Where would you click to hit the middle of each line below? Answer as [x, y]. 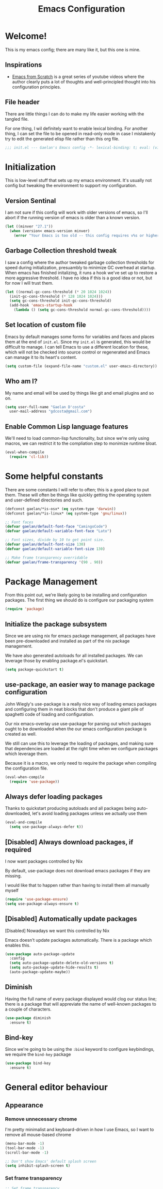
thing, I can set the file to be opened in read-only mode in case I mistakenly [81, 133]
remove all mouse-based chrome [38, 1134]
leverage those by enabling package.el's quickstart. [57, 661]
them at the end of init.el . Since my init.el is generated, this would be [78, 342]
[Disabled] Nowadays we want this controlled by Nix [57, 931]
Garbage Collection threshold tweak [61, 251]
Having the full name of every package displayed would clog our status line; [81, 999]
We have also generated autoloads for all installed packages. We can [74, 656]
